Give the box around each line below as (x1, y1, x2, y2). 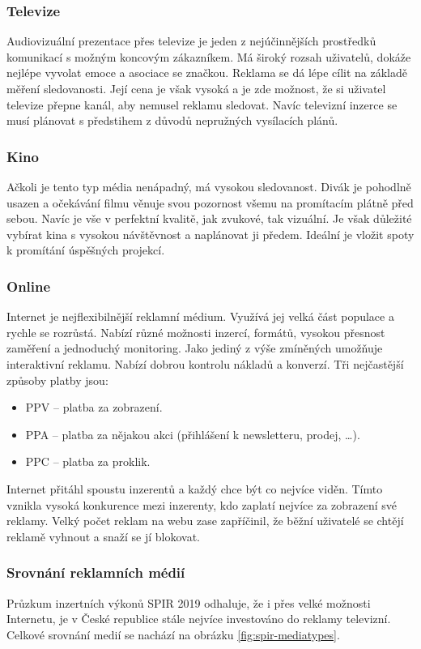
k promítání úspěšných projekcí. (6, 241, 165, 258)
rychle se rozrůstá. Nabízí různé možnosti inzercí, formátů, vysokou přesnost (6, 323, 385, 340)
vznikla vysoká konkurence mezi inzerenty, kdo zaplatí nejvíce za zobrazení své (6, 496, 398, 513)
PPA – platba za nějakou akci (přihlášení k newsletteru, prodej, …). (25, 425, 360, 442)
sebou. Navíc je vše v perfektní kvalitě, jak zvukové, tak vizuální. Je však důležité (6, 210, 412, 227)
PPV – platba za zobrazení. (25, 399, 163, 416)
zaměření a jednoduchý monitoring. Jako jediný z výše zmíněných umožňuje (6, 339, 383, 357)
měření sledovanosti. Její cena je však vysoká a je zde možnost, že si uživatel (6, 80, 386, 96)
